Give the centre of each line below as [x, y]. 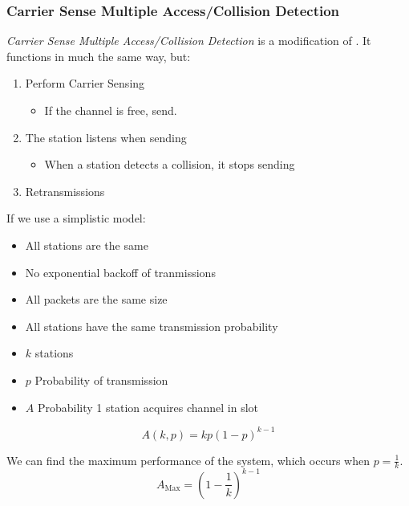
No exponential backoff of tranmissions [120, 272]
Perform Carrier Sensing [85, 83]
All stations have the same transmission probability [152, 326]
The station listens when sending [106, 137]
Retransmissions [65, 191]
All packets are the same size [96, 299]
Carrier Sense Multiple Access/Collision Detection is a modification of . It [189, 41]
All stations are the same [87, 245]
